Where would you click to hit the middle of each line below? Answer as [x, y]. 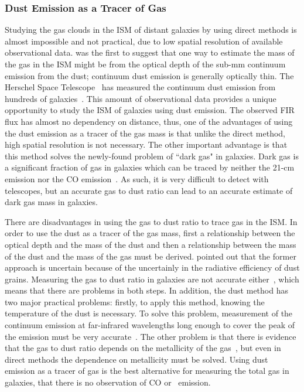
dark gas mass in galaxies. [51, 202]
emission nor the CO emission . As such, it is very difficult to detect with [137, 178]
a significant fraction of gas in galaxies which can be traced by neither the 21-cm [150, 167]
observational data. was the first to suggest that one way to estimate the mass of [150, 52]
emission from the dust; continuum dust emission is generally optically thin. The [149, 75]
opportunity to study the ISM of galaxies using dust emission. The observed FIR [150, 110]
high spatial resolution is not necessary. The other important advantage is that [146, 144]
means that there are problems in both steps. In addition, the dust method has [146, 290]
